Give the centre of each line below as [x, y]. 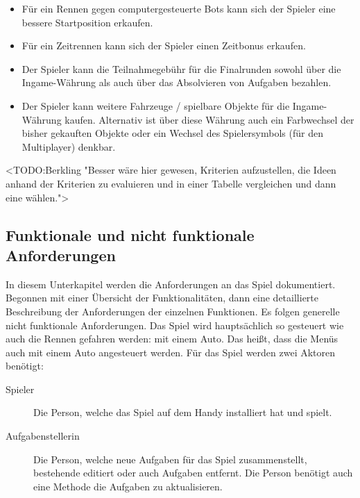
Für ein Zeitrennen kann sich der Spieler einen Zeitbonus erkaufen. [164, 45]
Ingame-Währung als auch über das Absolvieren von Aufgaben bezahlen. [177, 82]
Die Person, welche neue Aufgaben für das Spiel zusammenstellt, [170, 459]
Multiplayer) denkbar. [69, 146]
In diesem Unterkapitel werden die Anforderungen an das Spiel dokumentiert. [171, 284]
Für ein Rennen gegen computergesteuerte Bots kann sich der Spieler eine [179, 8]
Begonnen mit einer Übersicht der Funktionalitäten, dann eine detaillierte [162, 298]
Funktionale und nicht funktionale [130, 234]
